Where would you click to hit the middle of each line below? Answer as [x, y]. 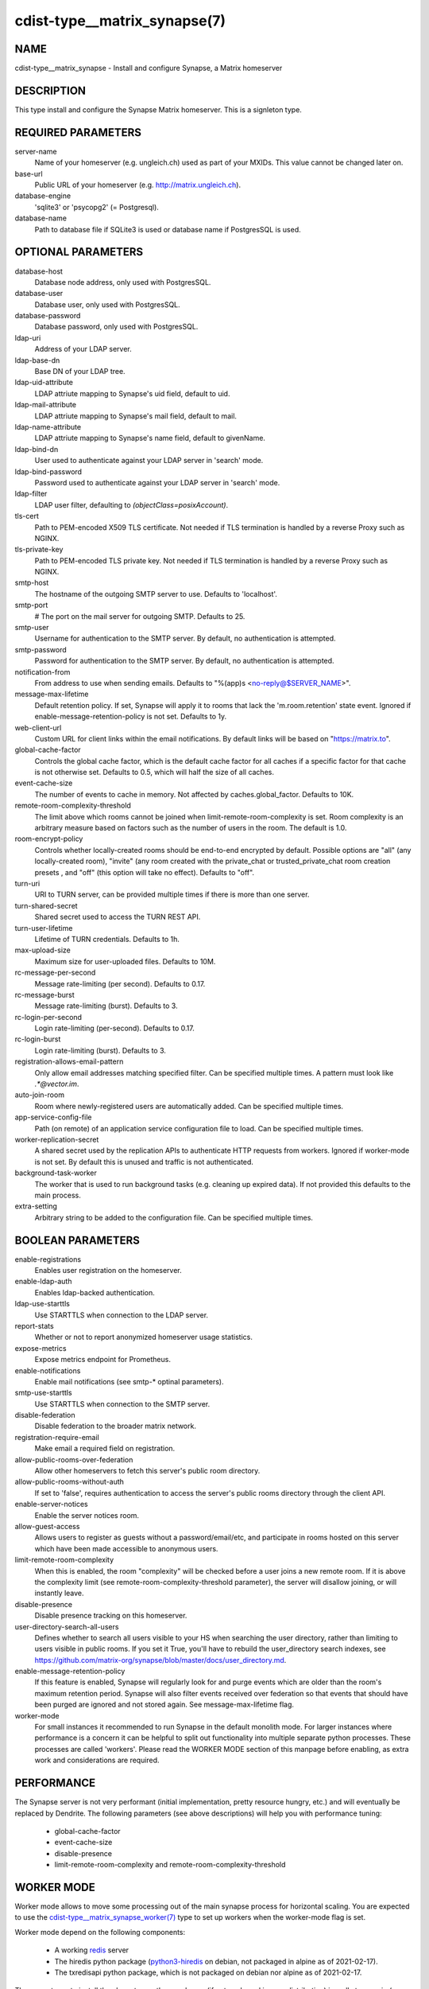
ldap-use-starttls [43, 1304]
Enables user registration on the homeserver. [108, 1271]
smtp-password [41, 649]
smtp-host [32, 583]
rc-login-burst [38, 1039]
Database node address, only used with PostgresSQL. [123, 282]
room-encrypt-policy [49, 839]
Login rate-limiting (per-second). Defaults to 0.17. [114, 1028]
